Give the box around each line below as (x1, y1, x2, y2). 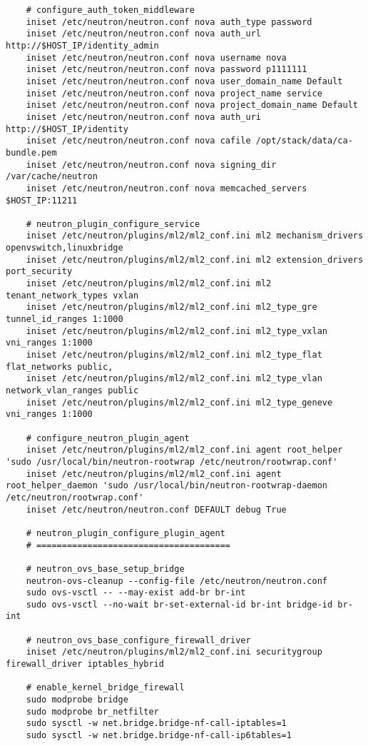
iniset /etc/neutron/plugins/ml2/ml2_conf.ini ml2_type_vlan (26, 373, 322, 384)
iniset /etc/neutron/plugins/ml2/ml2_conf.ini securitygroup (26, 647, 322, 657)
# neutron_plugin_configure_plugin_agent (26, 528, 225, 538)
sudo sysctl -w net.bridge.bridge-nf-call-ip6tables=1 (26, 730, 292, 741)
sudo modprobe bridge (26, 695, 128, 705)
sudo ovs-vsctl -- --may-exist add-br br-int (26, 588, 246, 598)
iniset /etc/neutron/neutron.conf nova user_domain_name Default (26, 76, 343, 86)
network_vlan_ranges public (6, 385, 139, 395)
